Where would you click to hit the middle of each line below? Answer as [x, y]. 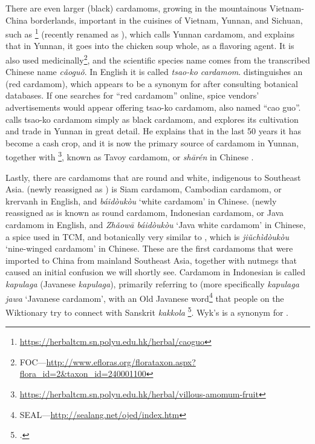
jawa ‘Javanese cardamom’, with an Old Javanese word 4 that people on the [145, 297]
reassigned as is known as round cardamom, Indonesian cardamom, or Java [145, 213]
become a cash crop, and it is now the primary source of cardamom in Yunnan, [152, 142]
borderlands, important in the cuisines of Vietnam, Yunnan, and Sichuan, [167, 20]
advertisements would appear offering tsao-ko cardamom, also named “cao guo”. [153, 107]
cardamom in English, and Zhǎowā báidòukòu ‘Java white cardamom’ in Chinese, [156, 225]
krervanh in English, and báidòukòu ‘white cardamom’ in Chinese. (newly [141, 201]
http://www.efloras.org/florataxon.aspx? [121, 361]
